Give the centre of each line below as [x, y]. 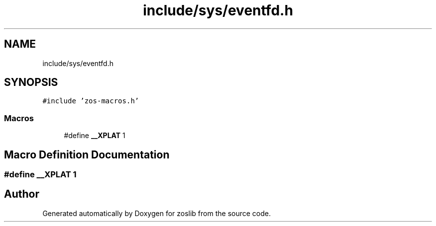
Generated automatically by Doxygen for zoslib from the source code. [157, 213]
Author [22, 194]
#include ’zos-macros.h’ [91, 101]
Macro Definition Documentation [87, 154]
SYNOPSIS [31, 82]
